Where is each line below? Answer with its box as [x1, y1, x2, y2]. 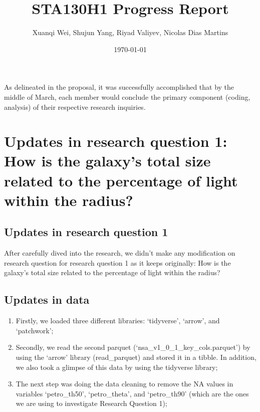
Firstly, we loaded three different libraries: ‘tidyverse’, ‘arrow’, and [16, 315, 220, 326]
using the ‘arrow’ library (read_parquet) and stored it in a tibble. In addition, [16, 352, 256, 362]
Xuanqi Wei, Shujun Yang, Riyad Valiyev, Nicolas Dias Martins [32, 27, 228, 38]
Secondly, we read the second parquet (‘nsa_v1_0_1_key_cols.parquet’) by [16, 342, 250, 352]
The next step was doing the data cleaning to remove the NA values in [16, 378, 233, 389]
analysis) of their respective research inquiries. [4, 101, 146, 112]
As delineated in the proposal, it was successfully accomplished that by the [4, 82, 234, 92]
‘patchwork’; [16, 325, 54, 335]
